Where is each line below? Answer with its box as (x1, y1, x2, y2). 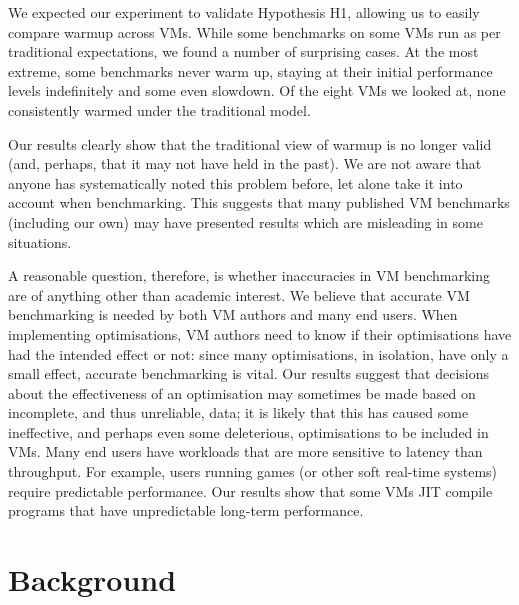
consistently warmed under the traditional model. (8, 99, 311, 120)
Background (8, 559, 177, 600)
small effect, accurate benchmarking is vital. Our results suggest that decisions (8, 363, 490, 384)
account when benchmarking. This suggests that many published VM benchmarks (8, 192, 510, 213)
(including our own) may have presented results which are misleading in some (8, 211, 483, 232)
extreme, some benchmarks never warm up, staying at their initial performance (8, 60, 493, 81)
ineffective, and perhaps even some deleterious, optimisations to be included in (8, 421, 489, 442)
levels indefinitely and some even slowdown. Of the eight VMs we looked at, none (8, 80, 506, 101)
